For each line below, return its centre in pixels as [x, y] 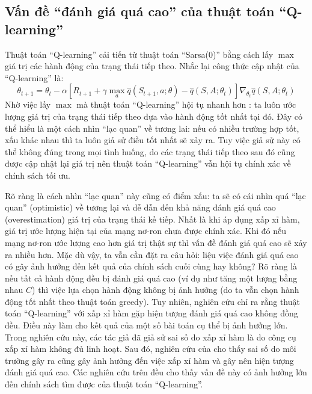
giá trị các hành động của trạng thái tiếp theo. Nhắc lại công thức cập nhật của [152, 66]
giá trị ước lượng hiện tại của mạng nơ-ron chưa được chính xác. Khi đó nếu [145, 231]
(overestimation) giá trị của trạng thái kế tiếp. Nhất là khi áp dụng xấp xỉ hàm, [152, 219]
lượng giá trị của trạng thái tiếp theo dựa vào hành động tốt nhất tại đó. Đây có [154, 116]
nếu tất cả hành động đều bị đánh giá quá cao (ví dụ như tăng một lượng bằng [151, 278]
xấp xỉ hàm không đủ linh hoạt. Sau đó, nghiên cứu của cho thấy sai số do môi [151, 349]
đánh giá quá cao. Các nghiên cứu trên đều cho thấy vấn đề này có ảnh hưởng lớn [156, 372]
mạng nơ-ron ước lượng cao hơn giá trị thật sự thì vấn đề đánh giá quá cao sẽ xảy [156, 242]
